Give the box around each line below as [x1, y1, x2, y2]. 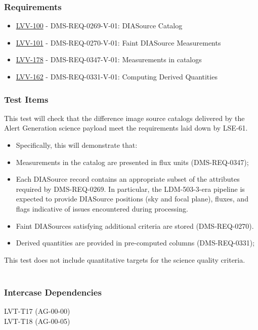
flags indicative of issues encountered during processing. [16, 203, 188, 214]
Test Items [4, 93, 49, 105]
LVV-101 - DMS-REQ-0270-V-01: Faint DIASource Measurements [16, 37, 221, 48]
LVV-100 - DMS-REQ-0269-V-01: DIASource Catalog [16, 20, 183, 31]
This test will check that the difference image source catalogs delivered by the [4, 112, 245, 123]
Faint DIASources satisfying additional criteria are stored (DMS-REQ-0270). [16, 220, 254, 231]
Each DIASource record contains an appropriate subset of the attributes [16, 174, 240, 184]
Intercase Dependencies [4, 285, 102, 298]
